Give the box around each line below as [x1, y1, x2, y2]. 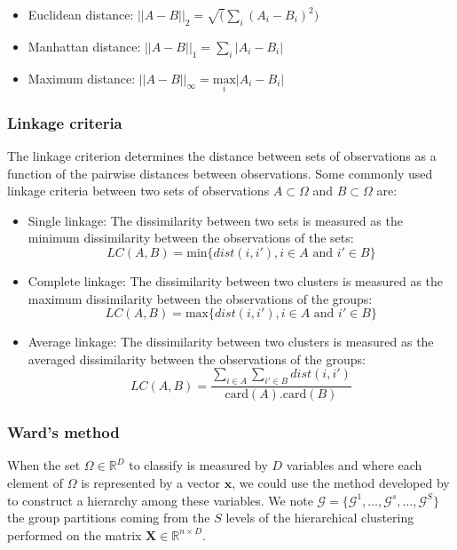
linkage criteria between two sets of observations [7, 181, 270, 200]
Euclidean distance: [28, 5, 134, 23]
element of [7, 474, 63, 492]
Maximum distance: [28, 68, 136, 87]
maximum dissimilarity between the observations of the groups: [28, 289, 373, 307]
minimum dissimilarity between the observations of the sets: [28, 228, 354, 247]
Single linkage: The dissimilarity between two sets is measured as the [28, 211, 403, 229]
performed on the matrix [7, 525, 142, 544]
